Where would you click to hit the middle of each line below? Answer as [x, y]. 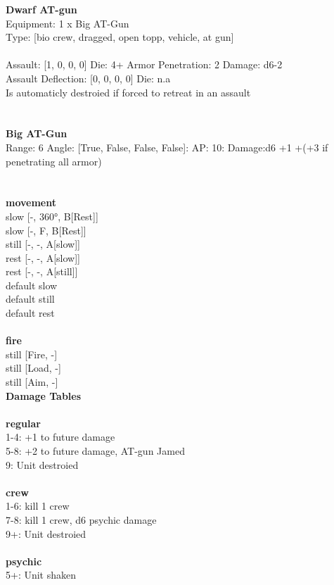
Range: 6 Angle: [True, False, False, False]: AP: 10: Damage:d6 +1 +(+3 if [167, 147]
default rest [30, 313]
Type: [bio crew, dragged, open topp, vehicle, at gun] [120, 37]
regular [23, 423]
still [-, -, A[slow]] [43, 244]
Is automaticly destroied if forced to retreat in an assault [128, 92]
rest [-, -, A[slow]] [43, 257]
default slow [32, 285]
